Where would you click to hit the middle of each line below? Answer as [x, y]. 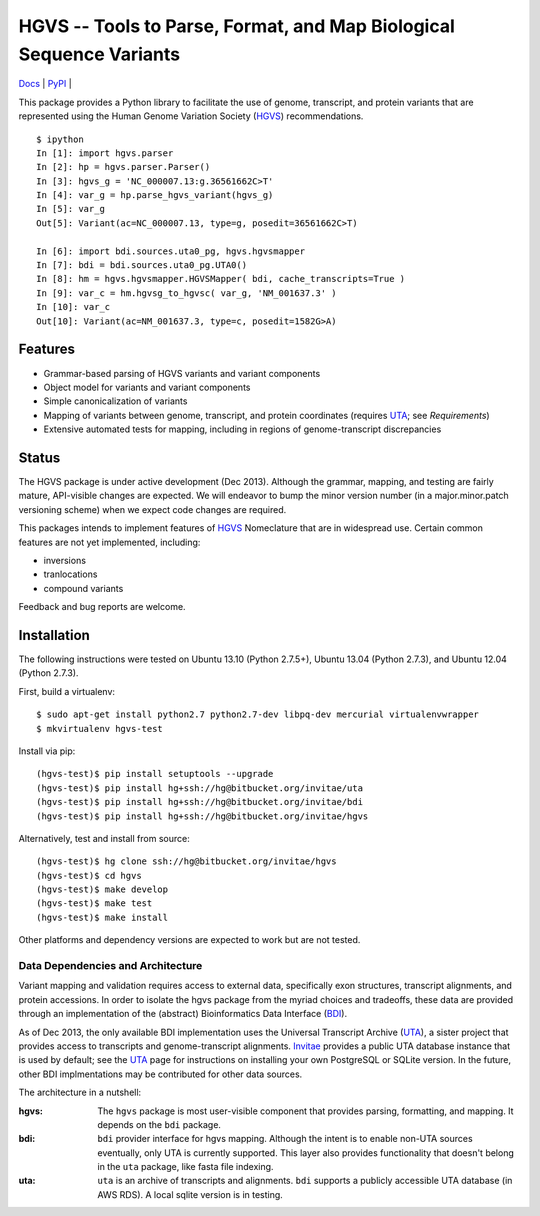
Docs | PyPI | [45, 84]
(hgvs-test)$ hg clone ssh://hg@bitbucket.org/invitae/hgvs [186, 861]
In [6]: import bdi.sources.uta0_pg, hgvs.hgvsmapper [170, 251]
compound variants [83, 588]
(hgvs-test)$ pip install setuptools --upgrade [155, 774]
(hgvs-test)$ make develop [102, 889]
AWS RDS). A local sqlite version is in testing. [190, 1194]
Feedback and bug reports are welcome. [102, 607]
